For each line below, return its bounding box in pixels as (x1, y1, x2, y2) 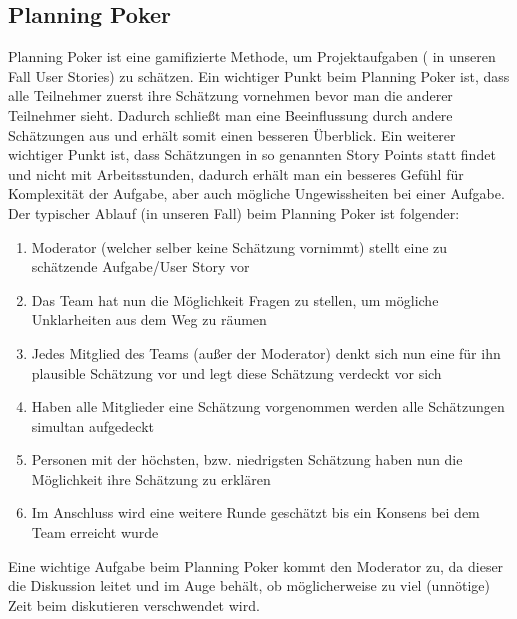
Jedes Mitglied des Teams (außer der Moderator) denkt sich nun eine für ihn (31, 342, 501, 363)
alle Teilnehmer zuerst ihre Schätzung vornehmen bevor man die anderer (8, 85, 453, 106)
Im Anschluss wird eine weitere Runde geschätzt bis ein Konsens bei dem (31, 502, 480, 523)
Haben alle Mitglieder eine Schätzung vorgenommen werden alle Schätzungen (31, 396, 505, 417)
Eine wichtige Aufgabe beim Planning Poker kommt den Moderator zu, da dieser (8, 555, 504, 576)
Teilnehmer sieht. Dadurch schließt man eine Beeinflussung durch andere (8, 104, 453, 125)
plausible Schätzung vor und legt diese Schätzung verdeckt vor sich (31, 362, 442, 383)
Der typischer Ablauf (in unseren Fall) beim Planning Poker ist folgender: (8, 202, 460, 223)
